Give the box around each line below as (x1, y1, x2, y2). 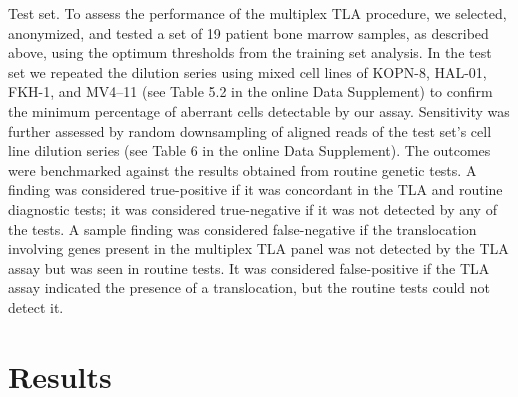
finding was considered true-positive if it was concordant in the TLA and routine (8, 179, 503, 200)
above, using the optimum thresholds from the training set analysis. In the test (8, 42, 492, 63)
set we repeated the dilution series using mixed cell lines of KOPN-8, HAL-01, (8, 61, 487, 82)
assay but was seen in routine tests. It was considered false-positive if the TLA (8, 257, 490, 278)
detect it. (8, 296, 64, 317)
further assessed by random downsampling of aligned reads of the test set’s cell (8, 120, 492, 141)
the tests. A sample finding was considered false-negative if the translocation (8, 218, 477, 239)
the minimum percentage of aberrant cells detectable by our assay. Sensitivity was (8, 100, 510, 121)
